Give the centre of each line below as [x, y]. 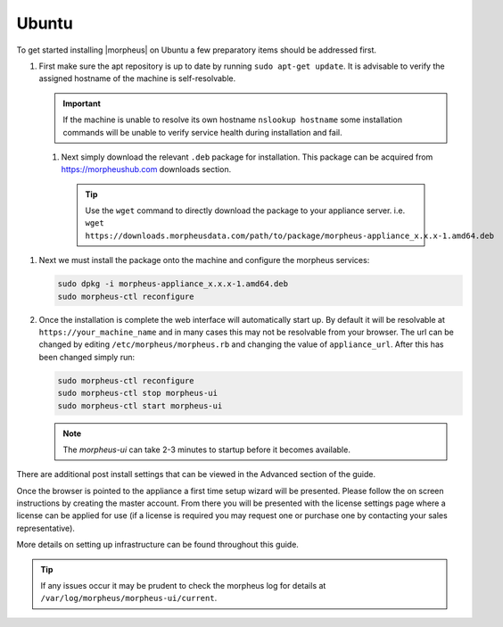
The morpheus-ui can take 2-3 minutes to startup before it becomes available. [207, 450]
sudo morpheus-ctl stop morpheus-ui [138, 393]
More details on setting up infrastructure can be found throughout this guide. [157, 545]
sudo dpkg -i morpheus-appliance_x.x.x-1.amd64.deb [173, 284]
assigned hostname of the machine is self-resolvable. [137, 78]
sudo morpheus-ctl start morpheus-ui [140, 405]
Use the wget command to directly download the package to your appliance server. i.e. [245, 210]
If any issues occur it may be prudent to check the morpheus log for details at [183, 586]
